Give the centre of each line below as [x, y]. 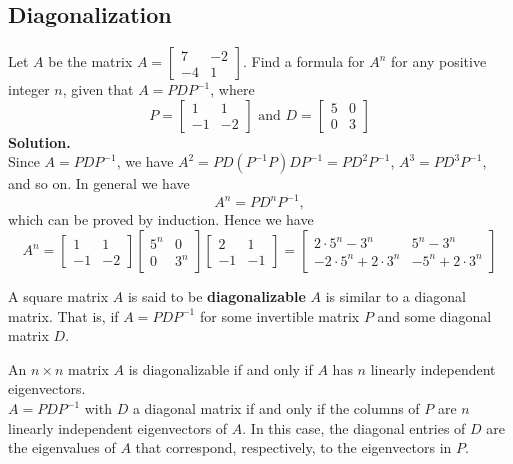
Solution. [39, 141]
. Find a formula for [303, 61]
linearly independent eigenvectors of [118, 427]
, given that [98, 89]
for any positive [439, 61]
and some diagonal [434, 315]
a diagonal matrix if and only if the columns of [276, 408]
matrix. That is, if [63, 315]
